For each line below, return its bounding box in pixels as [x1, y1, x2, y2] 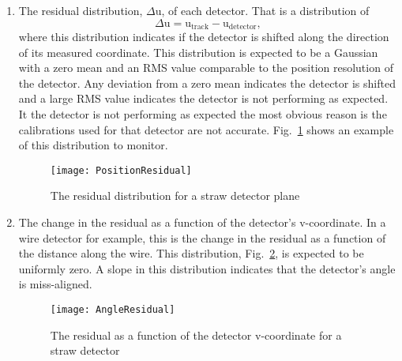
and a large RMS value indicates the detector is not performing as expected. [18, 90, 389, 107]
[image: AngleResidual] [50, 304, 175, 316]
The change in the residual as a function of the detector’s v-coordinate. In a [18, 214, 386, 231]
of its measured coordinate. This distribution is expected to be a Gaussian [18, 43, 378, 60]
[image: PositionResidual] [50, 164, 192, 176]
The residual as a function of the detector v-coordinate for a [50, 326, 342, 343]
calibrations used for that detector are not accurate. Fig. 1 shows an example [18, 121, 394, 137]
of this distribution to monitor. [18, 137, 168, 153]
